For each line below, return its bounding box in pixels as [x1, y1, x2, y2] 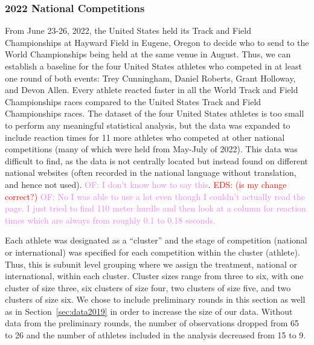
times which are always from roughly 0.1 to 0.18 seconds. [5, 213, 216, 226]
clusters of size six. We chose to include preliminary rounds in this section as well [5, 293, 306, 306]
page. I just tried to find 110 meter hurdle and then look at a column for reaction [5, 202, 306, 214]
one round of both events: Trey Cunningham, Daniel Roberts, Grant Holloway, [5, 71, 296, 84]
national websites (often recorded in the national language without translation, [5, 166, 296, 179]
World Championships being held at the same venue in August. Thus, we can [5, 48, 291, 60]
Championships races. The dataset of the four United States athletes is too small [5, 107, 304, 120]
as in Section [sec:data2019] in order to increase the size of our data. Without [5, 305, 293, 317]
